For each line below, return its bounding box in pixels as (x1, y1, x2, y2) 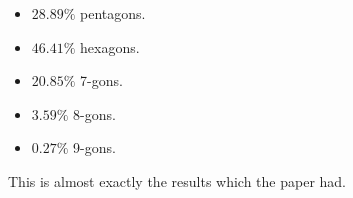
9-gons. (73, 137, 116, 158)
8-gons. (73, 103, 116, 124)
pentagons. (80, 3, 146, 23)
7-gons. (80, 70, 123, 91)
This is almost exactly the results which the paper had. (8, 170, 347, 191)
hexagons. (80, 36, 140, 57)
